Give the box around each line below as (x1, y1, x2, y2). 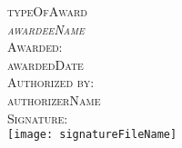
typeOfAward (7, 2, 87, 20)
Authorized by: (7, 73, 95, 92)
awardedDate (7, 54, 84, 74)
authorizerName (7, 90, 101, 109)
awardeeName (7, 19, 85, 38)
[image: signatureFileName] (7, 128, 177, 142)
